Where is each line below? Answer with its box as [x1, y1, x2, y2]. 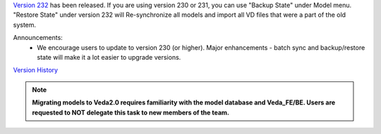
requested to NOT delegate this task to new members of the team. [32, 108, 229, 116]
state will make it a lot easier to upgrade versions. [37, 53, 181, 61]
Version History [13, 66, 59, 74]
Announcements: [13, 34, 63, 42]
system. [13, 20, 37, 29]
